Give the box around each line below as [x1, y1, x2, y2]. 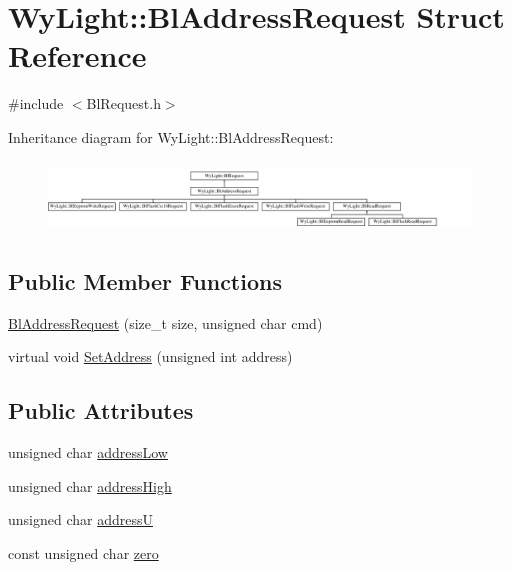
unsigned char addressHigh [8, 475, 172, 496]
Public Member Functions [8, 265, 282, 296]
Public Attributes [8, 395, 194, 426]
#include [8, 93, 64, 114]
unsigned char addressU [8, 509, 153, 530]
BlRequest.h [86, 93, 161, 114]
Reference [8, 35, 147, 76]
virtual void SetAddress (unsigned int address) [8, 346, 293, 367]
